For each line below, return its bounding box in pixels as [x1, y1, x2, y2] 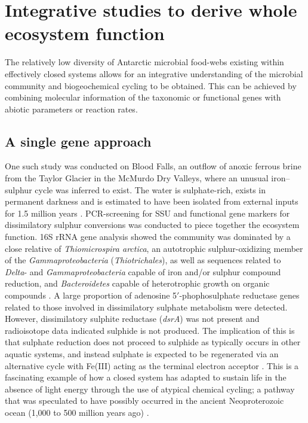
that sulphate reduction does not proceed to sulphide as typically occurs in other [5, 336, 301, 348]
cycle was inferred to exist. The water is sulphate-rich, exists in [35, 183, 266, 196]
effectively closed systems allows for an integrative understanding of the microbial [5, 67, 303, 80]
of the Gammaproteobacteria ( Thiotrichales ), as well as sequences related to [5, 254, 281, 266]
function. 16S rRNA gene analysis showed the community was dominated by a [5, 230, 291, 243]
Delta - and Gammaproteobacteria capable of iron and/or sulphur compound [5, 265, 281, 278]
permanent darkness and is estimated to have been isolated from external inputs [5, 195, 298, 208]
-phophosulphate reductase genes [179, 289, 300, 302]
